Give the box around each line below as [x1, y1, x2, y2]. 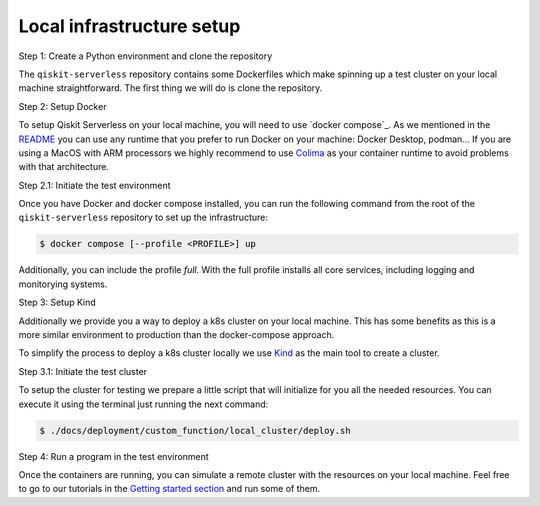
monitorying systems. [18, 278, 108, 290]
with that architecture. [18, 161, 110, 173]
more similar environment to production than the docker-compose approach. [18, 328, 335, 340]
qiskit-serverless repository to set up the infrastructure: [18, 211, 269, 224]
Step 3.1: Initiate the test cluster [18, 365, 148, 377]
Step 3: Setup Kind [18, 296, 97, 309]
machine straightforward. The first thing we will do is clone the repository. [18, 82, 323, 94]
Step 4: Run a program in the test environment [18, 450, 209, 462]
